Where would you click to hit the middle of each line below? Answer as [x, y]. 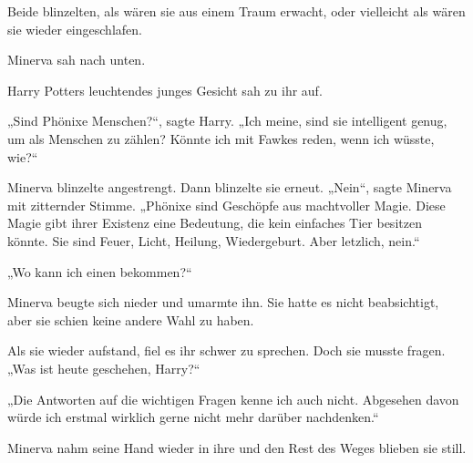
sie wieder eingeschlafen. [75, 29]
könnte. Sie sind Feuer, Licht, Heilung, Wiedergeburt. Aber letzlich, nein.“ [214, 240]
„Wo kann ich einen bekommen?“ [100, 271]
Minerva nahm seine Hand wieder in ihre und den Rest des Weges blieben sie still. [237, 447]
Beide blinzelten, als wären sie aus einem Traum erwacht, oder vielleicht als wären [236, 11]
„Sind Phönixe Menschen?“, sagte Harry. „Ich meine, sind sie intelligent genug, [227, 121]
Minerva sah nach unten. [77, 60]
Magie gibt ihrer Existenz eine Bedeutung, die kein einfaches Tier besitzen [215, 223]
